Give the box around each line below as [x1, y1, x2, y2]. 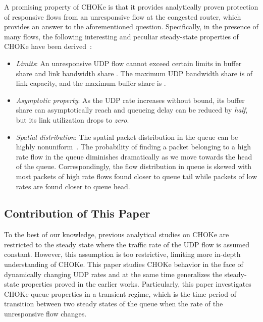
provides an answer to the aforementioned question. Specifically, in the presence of [4, 21, 258, 32]
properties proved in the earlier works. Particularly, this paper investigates [21, 279, 251, 289]
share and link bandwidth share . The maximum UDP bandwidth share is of [16, 68, 253, 78]
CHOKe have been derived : [4, 41, 92, 51]
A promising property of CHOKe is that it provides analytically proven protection [4, 2, 258, 12]
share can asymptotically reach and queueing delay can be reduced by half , [16, 104, 248, 115]
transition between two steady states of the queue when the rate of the [4, 298, 223, 309]
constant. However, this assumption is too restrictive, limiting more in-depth [4, 249, 241, 259]
